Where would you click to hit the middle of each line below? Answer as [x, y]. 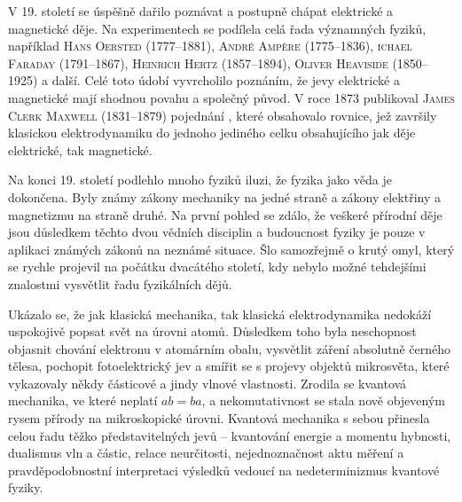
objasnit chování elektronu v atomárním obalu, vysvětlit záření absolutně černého [229, 348]
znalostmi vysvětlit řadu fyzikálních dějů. [120, 283]
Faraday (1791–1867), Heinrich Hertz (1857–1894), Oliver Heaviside [198, 63]
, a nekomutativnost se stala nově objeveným [323, 400]
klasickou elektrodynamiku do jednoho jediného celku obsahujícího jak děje [212, 133]
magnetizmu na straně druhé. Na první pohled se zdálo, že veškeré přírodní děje [225, 214]
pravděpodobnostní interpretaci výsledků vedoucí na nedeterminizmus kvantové [224, 470]
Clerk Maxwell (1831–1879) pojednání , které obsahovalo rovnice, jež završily [223, 115]
